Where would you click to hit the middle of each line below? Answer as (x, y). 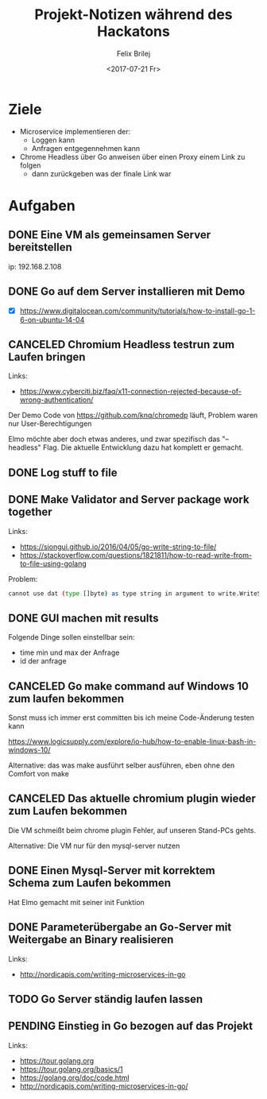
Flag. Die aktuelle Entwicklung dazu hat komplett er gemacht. (143, 447)
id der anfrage (43, 661)
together (31, 512)
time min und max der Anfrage (70, 652)
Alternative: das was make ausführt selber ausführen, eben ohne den (122, 765)
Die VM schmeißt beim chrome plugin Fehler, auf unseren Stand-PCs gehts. (132, 830)
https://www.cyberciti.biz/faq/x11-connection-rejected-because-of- (131, 392)
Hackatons (133, 31)
